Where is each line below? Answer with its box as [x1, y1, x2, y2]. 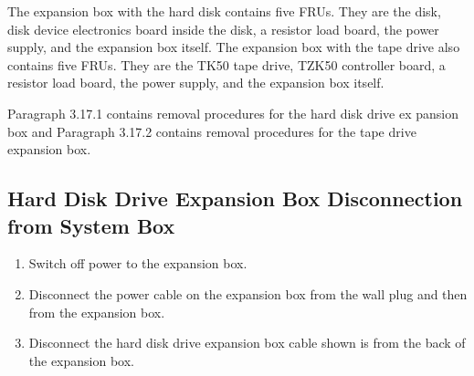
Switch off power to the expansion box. [28, 254, 248, 273]
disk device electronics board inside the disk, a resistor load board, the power [7, 19, 439, 38]
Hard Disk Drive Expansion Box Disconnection [7, 184, 463, 213]
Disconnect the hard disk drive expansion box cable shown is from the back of [28, 333, 466, 352]
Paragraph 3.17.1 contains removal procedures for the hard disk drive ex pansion [7, 103, 458, 122]
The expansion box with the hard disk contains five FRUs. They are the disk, [7, 2, 441, 20]
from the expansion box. [28, 302, 165, 321]
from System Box [7, 211, 175, 239]
